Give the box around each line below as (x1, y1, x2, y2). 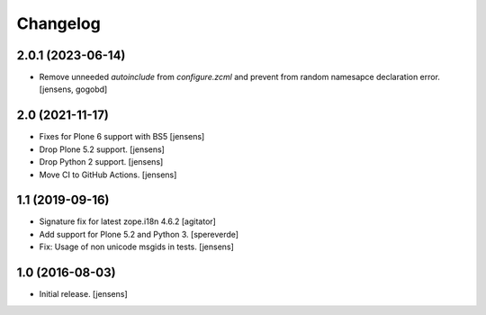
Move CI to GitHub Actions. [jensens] (39, 169, 177, 180)
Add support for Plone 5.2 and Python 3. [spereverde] (39, 229, 238, 239)
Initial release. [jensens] (39, 289, 128, 300)
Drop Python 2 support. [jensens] (39, 157, 164, 167)
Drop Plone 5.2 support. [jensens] (39, 144, 166, 155)
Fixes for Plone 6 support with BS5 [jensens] (39, 131, 205, 142)
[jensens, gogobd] (39, 84, 108, 94)
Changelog (16, 13, 101, 33)
